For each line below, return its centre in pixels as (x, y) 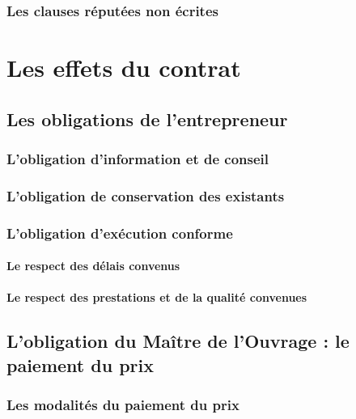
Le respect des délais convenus (93, 266)
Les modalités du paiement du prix (123, 404)
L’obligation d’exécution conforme (120, 233)
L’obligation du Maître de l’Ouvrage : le (178, 341)
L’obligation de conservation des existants (146, 195)
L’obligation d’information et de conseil (138, 158)
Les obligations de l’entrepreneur (147, 119)
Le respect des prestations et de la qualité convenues (157, 297)
